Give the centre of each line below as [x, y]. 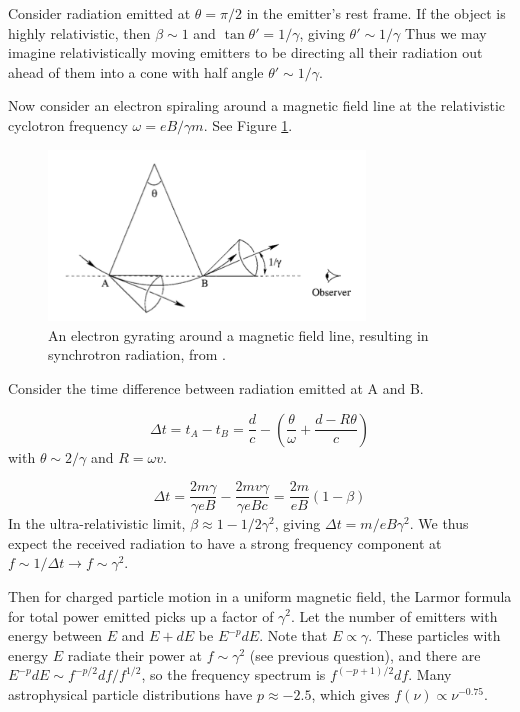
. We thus [439, 523]
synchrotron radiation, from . [137, 354]
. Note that [293, 635]
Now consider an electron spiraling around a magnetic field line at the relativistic [257, 105]
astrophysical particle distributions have [130, 693]
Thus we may [446, 32]
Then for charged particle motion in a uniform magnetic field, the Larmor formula [260, 595]
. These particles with [434, 635]
